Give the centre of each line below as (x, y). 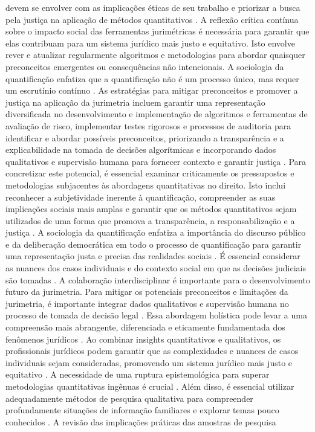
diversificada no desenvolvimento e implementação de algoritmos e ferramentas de (157, 114)
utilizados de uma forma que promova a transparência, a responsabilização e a (150, 220)
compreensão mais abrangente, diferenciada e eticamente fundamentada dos (145, 327)
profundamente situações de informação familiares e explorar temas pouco (142, 410)
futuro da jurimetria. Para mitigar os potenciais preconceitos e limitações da (147, 292)
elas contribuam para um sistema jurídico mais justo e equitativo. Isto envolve (150, 43)
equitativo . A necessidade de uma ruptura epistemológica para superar (138, 374)
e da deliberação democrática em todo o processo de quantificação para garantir (154, 244)
